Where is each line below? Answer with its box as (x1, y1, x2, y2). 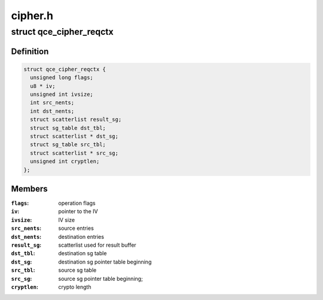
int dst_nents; (30, 108, 75, 114)
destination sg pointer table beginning (58, 258, 152, 265)
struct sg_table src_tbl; (30, 141, 106, 148)
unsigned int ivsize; (30, 90, 94, 98)
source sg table (58, 266, 97, 274)
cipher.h (11, 9, 54, 22)
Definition (11, 46, 49, 56)
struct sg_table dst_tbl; (30, 125, 106, 131)
